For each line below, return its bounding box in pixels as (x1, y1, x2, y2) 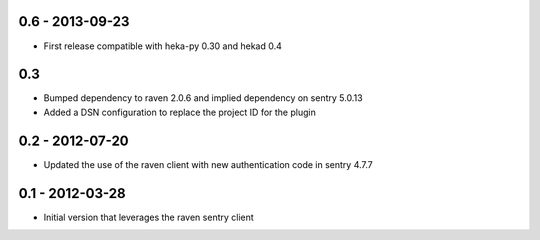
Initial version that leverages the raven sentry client (43, 211, 254, 223)
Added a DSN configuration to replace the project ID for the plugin (43, 106, 317, 118)
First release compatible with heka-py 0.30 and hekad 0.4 (43, 40, 282, 52)
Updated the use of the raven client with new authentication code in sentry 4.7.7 (43, 158, 374, 170)
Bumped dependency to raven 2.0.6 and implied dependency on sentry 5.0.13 (43, 92, 364, 104)
